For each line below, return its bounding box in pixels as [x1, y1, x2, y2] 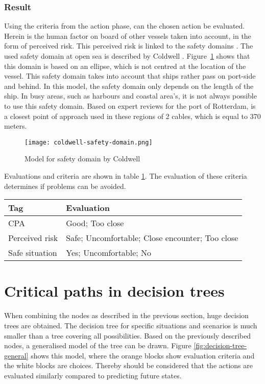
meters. [4, 121, 27, 131]
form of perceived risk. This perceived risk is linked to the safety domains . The [4, 40, 253, 51]
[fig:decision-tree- [194, 340, 247, 351]
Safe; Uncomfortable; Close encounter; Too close [66, 232, 238, 244]
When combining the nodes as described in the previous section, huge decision [4, 310, 249, 321]
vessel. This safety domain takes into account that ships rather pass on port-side [4, 70, 256, 81]
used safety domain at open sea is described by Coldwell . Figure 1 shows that [4, 51, 250, 61]
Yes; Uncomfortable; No [66, 247, 152, 259]
